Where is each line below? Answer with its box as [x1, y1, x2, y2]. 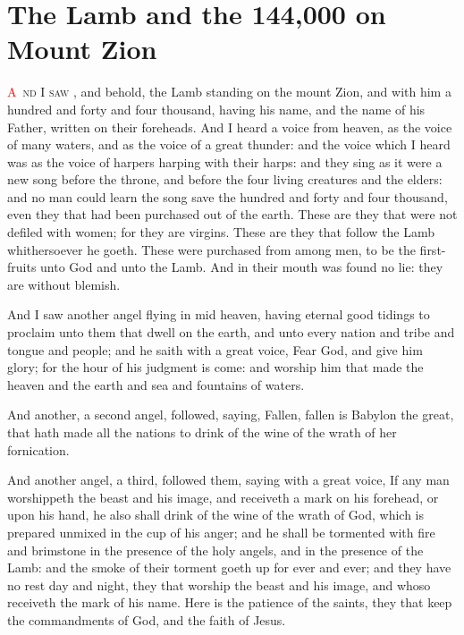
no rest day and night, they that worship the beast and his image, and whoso [7, 575, 431, 594]
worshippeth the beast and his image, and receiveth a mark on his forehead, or [7, 487, 439, 506]
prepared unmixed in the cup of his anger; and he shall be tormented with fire [7, 522, 435, 541]
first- [419, 240, 446, 258]
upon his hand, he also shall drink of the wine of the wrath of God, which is [7, 505, 425, 524]
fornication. [7, 440, 70, 459]
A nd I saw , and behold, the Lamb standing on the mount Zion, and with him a [7, 82, 451, 101]
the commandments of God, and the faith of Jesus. [7, 610, 286, 629]
